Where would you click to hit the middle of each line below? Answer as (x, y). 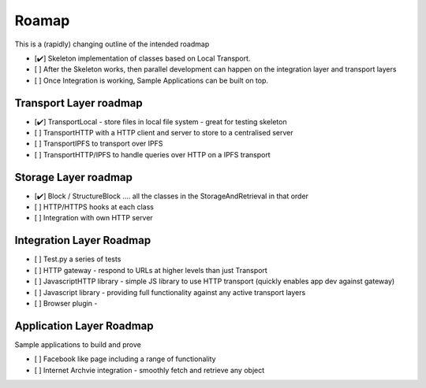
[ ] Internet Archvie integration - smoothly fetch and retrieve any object (149, 370)
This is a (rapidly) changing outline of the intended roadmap (112, 44)
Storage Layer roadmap (74, 177)
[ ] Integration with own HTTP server (93, 218)
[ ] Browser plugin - (66, 303)
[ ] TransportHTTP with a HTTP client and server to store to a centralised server (164, 133)
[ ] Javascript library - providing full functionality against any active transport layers (170, 292)
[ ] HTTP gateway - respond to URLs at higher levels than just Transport (151, 270)
